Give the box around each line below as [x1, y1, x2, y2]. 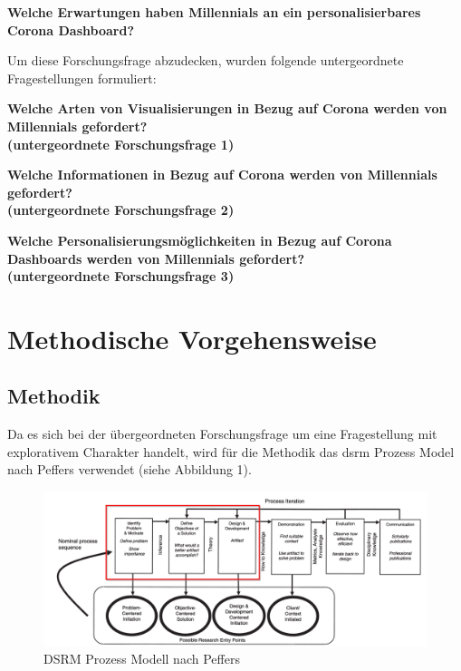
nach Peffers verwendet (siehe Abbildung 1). [7, 460, 252, 479]
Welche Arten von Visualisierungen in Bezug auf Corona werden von [7, 99, 447, 118]
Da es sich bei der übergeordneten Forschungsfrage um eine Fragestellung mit [7, 424, 437, 443]
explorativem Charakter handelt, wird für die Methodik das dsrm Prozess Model [7, 442, 455, 461]
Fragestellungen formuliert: [7, 68, 157, 87]
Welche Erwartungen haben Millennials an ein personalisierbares [7, 3, 421, 21]
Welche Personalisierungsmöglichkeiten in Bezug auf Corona [7, 230, 392, 249]
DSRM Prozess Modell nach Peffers [43, 649, 240, 668]
